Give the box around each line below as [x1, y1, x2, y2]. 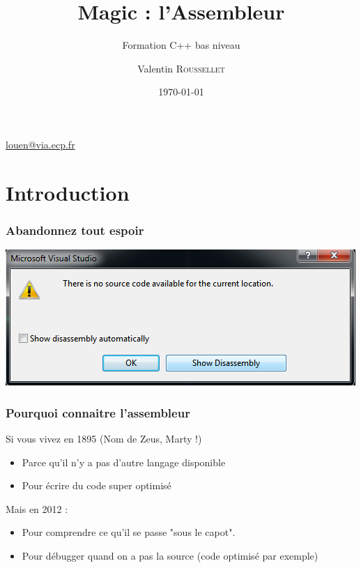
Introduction [6, 178, 130, 206]
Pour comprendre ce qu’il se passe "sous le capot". [22, 525, 236, 539]
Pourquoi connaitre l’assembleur [6, 404, 190, 421]
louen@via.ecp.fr [6, 137, 75, 151]
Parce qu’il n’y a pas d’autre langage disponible [22, 454, 226, 469]
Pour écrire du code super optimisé [22, 478, 171, 493]
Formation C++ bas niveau [122, 38, 240, 52]
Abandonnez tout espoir [6, 221, 144, 238]
